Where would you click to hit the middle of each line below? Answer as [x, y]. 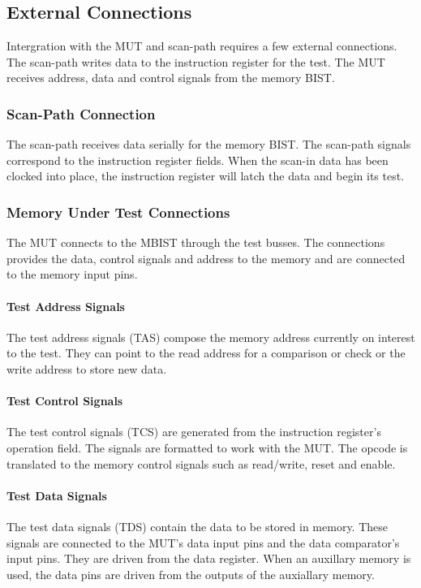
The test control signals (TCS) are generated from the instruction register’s [194, 432]
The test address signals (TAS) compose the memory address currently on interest [211, 337]
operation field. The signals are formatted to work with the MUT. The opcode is [207, 447]
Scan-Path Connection [81, 113]
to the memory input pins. [72, 274]
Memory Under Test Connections [118, 212]
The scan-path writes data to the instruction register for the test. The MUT [196, 61]
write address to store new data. [87, 368]
